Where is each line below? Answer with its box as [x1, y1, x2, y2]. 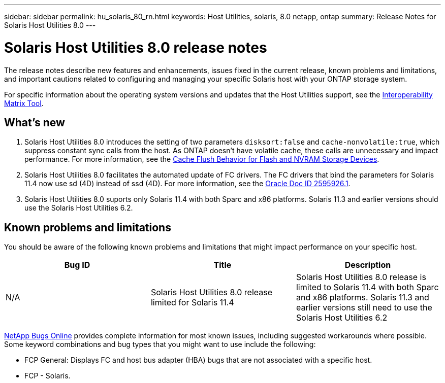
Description [344, 260, 391, 270]
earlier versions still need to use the [296, 302, 432, 313]
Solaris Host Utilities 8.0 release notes [4, 39, 267, 56]
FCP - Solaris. [24, 371, 71, 380]
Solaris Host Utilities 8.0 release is [296, 272, 426, 283]
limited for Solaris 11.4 [150, 297, 234, 308]
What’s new [4, 116, 65, 129]
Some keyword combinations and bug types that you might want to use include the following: [4, 340, 316, 349]
